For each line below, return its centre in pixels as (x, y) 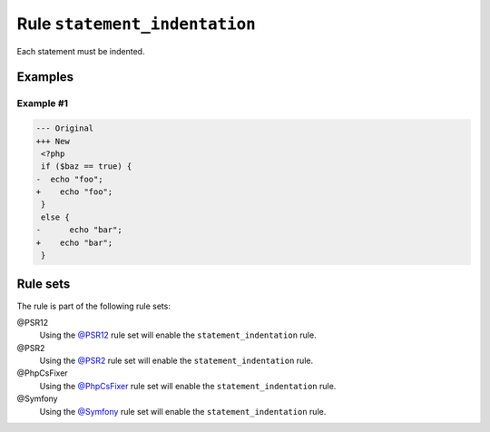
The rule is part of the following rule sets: (94, 306)
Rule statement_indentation (136, 24)
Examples (45, 77)
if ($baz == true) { (87, 167)
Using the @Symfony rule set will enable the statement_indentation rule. (183, 411)
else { (55, 217)
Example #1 (42, 103)
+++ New (53, 141)
